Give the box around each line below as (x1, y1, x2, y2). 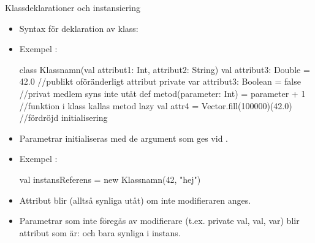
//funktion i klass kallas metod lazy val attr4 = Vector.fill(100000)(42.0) (19, 99, 292, 112)
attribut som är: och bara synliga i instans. (19, 226, 181, 239)
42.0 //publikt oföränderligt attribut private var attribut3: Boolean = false (19, 75, 301, 88)
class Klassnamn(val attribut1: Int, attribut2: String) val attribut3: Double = (19, 63, 310, 75)
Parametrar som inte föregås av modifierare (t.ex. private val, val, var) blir (19, 214, 300, 227)
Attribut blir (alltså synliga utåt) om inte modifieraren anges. (19, 193, 251, 206)
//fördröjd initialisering (19, 111, 108, 124)
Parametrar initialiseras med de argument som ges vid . (19, 131, 228, 144)
